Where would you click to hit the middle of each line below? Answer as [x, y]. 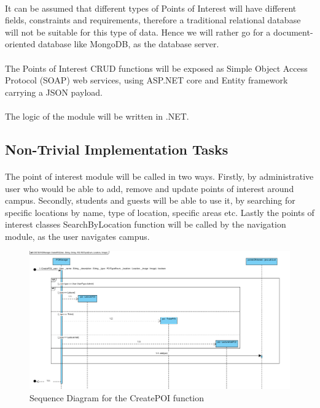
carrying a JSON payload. [54, 92]
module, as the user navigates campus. [77, 236]
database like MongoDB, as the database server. [129, 44]
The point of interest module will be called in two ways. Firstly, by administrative [159, 176]
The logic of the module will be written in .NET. [97, 116]
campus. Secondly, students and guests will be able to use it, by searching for [150, 200]
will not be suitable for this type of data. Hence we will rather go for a [138, 32]
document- [293, 32]
